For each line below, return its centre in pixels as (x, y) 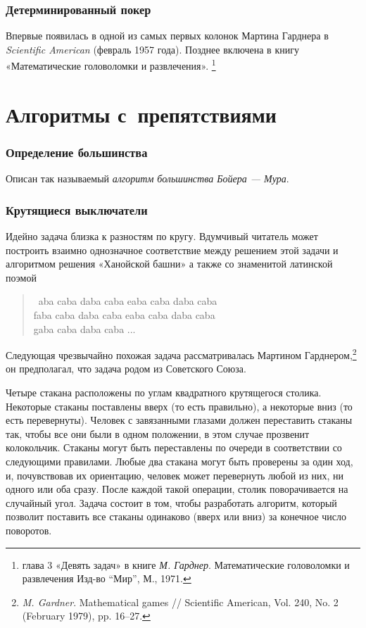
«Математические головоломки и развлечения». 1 (111, 65)
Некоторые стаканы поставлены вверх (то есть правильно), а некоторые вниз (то (179, 406)
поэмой (21, 277)
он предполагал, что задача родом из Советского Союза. (126, 369)
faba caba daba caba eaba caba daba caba (124, 315)
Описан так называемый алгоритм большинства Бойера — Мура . (147, 178)
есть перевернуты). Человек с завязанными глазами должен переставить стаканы (179, 420)
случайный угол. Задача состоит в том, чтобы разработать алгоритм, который (171, 502)
